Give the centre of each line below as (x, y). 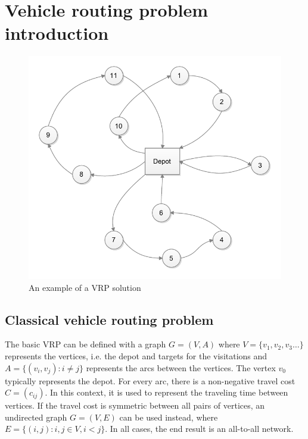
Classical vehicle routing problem (109, 319)
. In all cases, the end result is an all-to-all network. (199, 429)
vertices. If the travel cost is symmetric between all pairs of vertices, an (135, 405)
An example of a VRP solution (85, 287)
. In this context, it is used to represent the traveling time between (167, 392)
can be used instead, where (169, 417)
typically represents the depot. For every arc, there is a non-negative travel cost (150, 380)
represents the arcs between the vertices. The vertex (181, 367)
